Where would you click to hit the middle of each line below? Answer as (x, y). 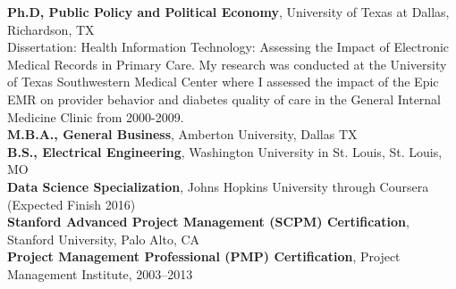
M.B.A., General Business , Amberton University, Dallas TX (182, 134)
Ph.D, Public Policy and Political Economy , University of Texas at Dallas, (228, 12)
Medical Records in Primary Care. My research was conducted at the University (227, 64)
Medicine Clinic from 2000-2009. (96, 116)
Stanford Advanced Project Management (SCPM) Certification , (208, 222)
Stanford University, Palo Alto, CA (104, 239)
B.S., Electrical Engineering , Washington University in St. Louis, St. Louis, (225, 151)
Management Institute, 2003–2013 (100, 273)
